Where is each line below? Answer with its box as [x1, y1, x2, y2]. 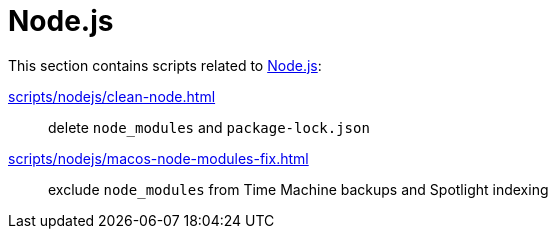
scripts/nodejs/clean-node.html [8, 87, 216, 105]
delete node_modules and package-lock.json [48, 118, 370, 136]
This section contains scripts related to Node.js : [8, 56, 322, 74]
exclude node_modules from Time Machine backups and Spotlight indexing [48, 180, 549, 198]
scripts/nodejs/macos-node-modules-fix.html [8, 149, 309, 167]
